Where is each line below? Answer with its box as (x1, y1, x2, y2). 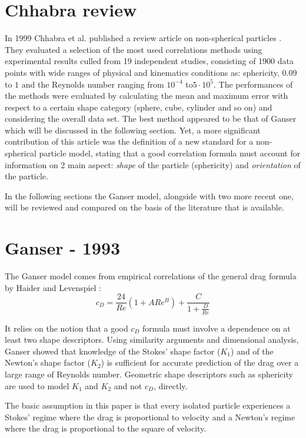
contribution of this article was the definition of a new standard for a (5, 135, 254, 148)
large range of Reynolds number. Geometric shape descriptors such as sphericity (5, 367, 293, 380)
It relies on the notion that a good (5, 322, 128, 334)
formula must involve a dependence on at (142, 322, 291, 334)
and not (114, 379, 142, 392)
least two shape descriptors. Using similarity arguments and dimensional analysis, (5, 333, 299, 346)
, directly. (153, 379, 188, 392)
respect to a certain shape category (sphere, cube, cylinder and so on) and (5, 101, 272, 113)
